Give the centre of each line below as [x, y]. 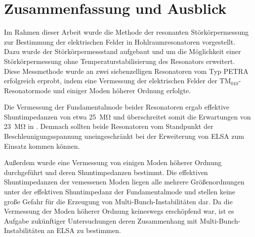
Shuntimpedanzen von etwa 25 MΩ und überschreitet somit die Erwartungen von [127, 116]
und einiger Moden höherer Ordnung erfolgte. [122, 90]
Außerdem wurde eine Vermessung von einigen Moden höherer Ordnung [113, 162]
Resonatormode [27, 90]
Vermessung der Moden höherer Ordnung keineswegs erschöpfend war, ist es [119, 211]
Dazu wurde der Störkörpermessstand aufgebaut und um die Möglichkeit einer [123, 51]
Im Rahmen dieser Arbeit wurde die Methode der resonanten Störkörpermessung [127, 32]
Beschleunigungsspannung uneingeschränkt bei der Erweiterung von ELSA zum [124, 136]
